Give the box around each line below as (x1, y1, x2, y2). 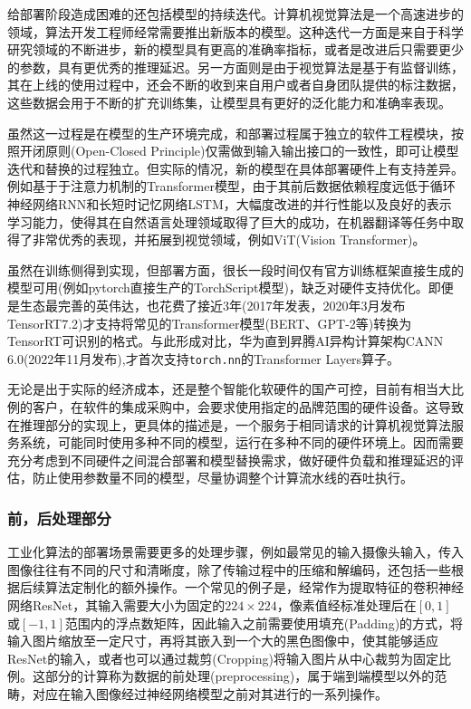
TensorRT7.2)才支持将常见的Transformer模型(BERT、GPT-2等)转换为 (7, 313, 412, 332)
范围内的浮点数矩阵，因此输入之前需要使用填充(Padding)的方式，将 (64, 613, 464, 632)
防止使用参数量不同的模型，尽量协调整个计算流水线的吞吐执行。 (32, 468, 413, 487)
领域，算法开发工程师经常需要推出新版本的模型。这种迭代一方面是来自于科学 (7, 22, 464, 41)
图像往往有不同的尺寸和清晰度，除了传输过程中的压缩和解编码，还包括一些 (7, 560, 451, 579)
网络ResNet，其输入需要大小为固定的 (7, 595, 226, 614)
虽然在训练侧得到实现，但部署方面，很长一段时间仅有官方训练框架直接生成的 (7, 260, 464, 279)
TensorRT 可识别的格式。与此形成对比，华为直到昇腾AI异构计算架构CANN (7, 331, 444, 350)
